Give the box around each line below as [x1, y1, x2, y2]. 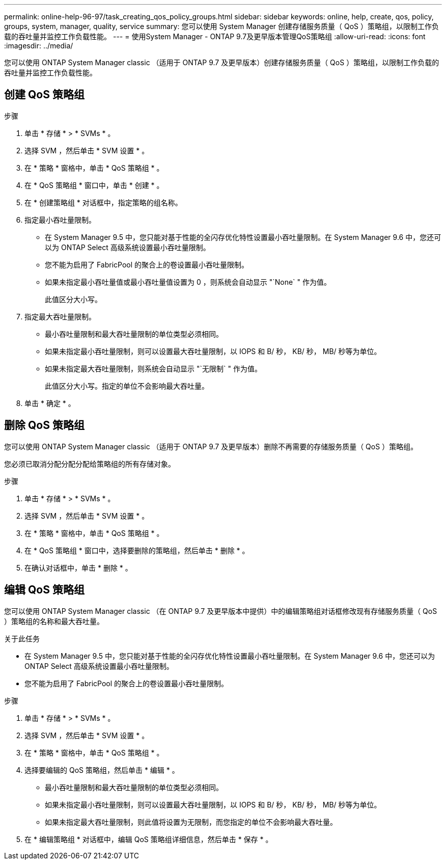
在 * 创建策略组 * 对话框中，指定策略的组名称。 [24, 198, 182, 207]
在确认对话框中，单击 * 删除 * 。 [24, 563, 132, 572]
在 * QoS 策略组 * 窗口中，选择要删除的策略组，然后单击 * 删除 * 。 [24, 546, 249, 555]
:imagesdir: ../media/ [4, 41, 73, 50]
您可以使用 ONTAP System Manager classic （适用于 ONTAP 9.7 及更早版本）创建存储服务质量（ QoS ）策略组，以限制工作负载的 [4, 58, 439, 67]
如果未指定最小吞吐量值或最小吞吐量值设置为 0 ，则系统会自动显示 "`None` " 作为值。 [45, 277, 331, 286]
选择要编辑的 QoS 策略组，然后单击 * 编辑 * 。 [24, 765, 179, 774]
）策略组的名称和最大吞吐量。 [4, 616, 104, 626]
